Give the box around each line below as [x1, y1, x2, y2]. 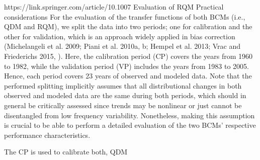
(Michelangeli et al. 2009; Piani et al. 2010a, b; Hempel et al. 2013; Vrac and [4, 41, 241, 51]
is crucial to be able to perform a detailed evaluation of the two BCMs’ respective [4, 120, 256, 130]
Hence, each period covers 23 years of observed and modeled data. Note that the [4, 70, 252, 81]
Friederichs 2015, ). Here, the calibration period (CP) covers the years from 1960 [4, 50, 253, 61]
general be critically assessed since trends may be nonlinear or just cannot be [4, 100, 242, 110]
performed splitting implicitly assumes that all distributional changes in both [4, 80, 242, 91]
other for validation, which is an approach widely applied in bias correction [4, 31, 235, 41]
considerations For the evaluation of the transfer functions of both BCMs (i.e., [4, 11, 245, 22]
